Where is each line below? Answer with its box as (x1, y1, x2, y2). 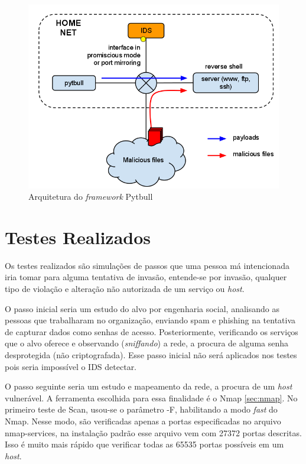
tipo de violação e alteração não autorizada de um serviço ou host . (5, 283, 245, 295)
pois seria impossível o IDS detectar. (5, 360, 137, 372)
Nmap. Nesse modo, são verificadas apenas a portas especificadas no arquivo (5, 415, 281, 427)
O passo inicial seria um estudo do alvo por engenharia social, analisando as (5, 302, 279, 314)
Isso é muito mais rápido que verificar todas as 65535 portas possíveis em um (5, 438, 284, 450)
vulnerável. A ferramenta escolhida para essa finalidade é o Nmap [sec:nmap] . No (5, 391, 298, 404)
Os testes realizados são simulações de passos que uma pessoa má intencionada (5, 259, 289, 271)
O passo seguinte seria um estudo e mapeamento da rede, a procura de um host (5, 380, 292, 392)
